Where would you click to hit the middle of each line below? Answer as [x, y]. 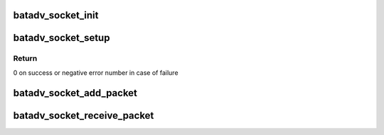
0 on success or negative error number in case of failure [96, 72]
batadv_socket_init [56, 15]
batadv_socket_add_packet [75, 93]
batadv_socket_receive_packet [84, 116]
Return [25, 59]
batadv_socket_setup [62, 38]
